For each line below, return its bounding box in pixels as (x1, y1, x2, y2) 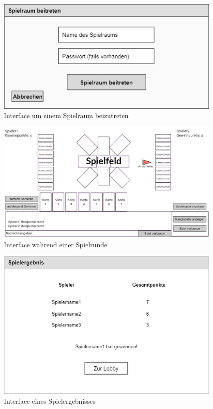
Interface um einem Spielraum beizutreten (4, 110, 129, 120)
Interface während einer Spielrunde (4, 239, 107, 249)
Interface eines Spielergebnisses (4, 395, 95, 406)
